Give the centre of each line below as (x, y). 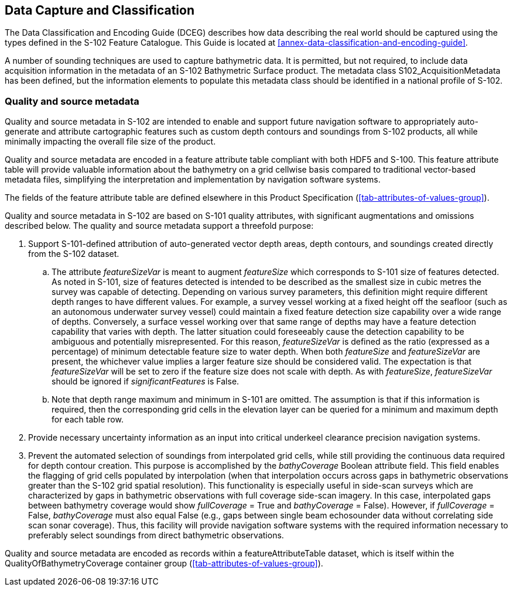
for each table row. (88, 420)
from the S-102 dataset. (74, 254)
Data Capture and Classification (100, 10)
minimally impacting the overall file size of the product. (110, 142)
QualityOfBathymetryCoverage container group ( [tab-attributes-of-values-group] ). (164, 563)
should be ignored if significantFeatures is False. (146, 382)
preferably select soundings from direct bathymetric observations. (156, 535)
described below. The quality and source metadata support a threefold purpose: (159, 226)
